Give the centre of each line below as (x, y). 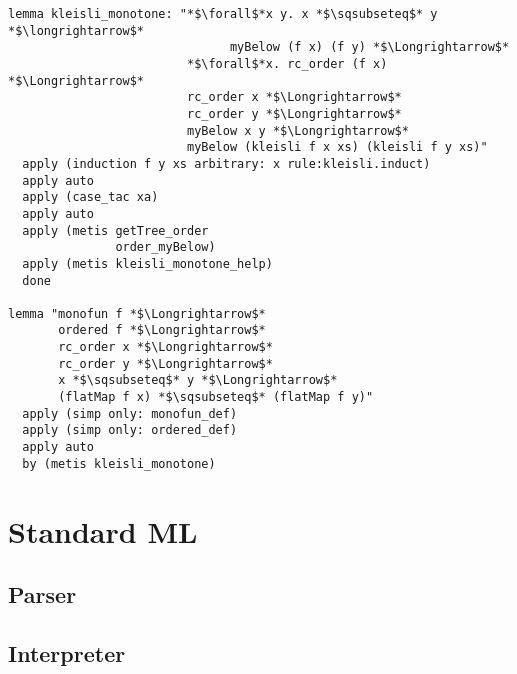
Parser (42, 594)
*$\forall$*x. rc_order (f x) (287, 63)
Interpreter (67, 652)
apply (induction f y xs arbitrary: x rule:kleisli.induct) (226, 163)
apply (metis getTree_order (115, 230)
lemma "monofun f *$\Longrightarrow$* (137, 313)
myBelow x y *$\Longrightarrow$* (297, 130)
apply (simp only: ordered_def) (130, 430)
